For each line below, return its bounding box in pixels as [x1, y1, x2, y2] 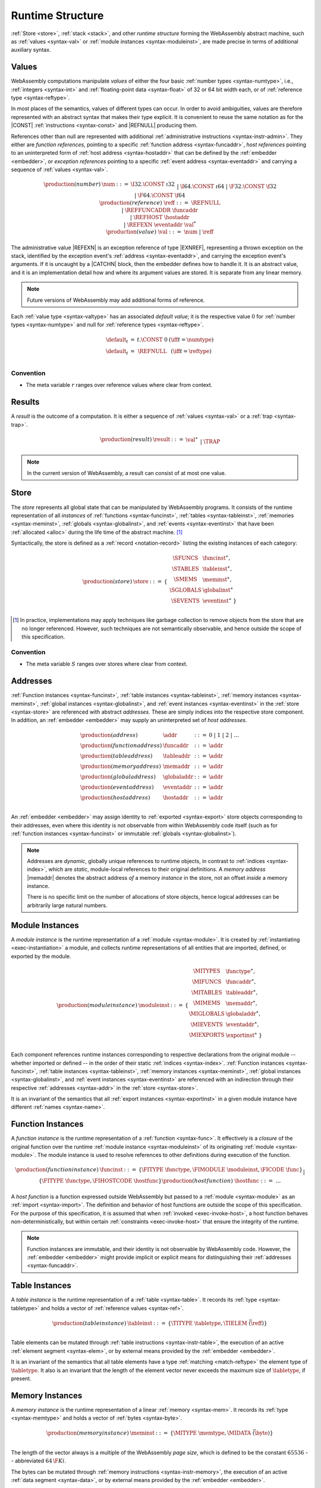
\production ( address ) [80, 732, 138, 738]
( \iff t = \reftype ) [170, 348, 212, 355]
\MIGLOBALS [188, 1011, 225, 1017]
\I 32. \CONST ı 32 [130, 181, 175, 187]
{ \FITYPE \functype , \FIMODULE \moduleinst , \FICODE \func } [138, 1167, 303, 1173]
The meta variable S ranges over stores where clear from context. [26, 661, 188, 668]
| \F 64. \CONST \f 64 [134, 192, 185, 199]
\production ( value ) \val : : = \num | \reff [106, 229, 214, 235]
